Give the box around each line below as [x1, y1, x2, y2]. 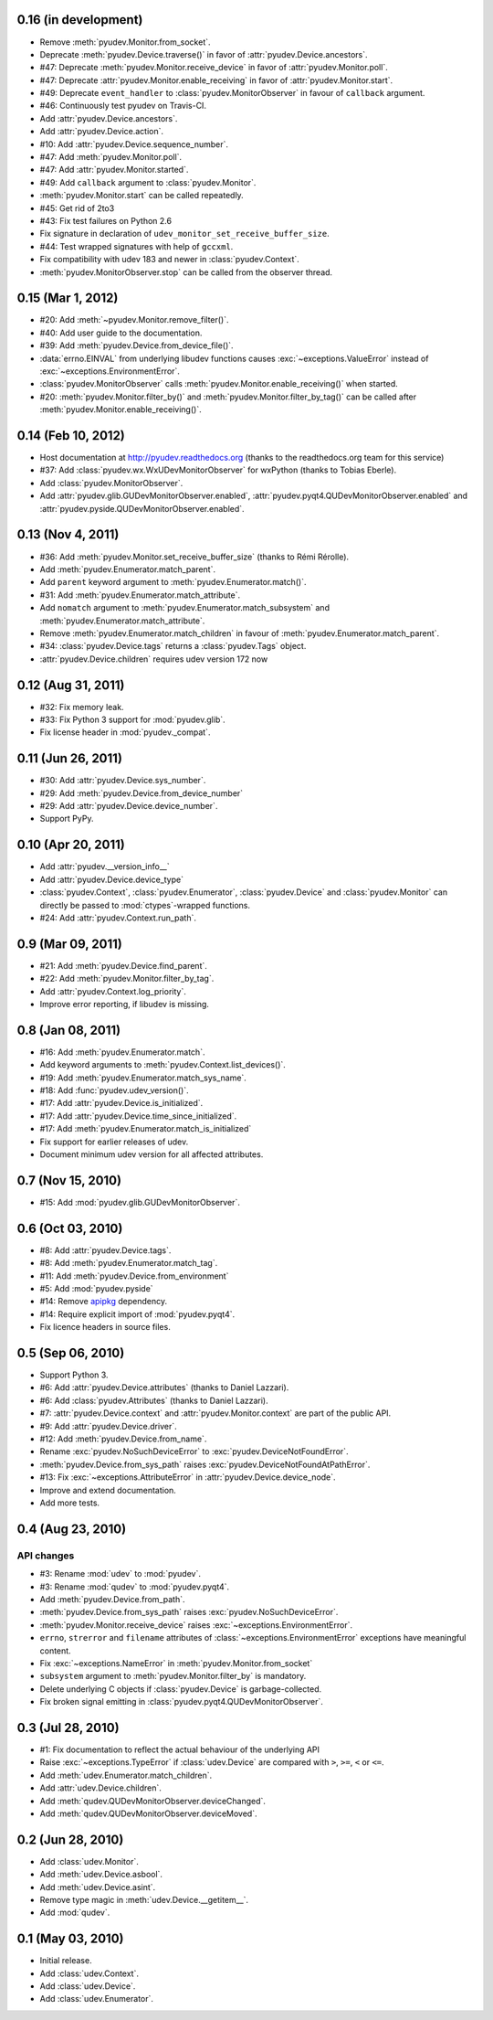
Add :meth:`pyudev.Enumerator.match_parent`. [39, 563, 216, 575]
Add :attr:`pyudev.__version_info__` [39, 861, 170, 872]
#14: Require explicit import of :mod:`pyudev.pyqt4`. [39, 1308, 236, 1320]
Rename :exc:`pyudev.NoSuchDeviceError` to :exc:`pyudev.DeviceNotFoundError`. [39, 1446, 349, 1457]
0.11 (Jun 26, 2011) [16, 750, 123, 767]
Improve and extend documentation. [39, 1484, 177, 1495]
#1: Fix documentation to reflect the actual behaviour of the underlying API [39, 1744, 320, 1755]
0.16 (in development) [16, 12, 143, 27]
